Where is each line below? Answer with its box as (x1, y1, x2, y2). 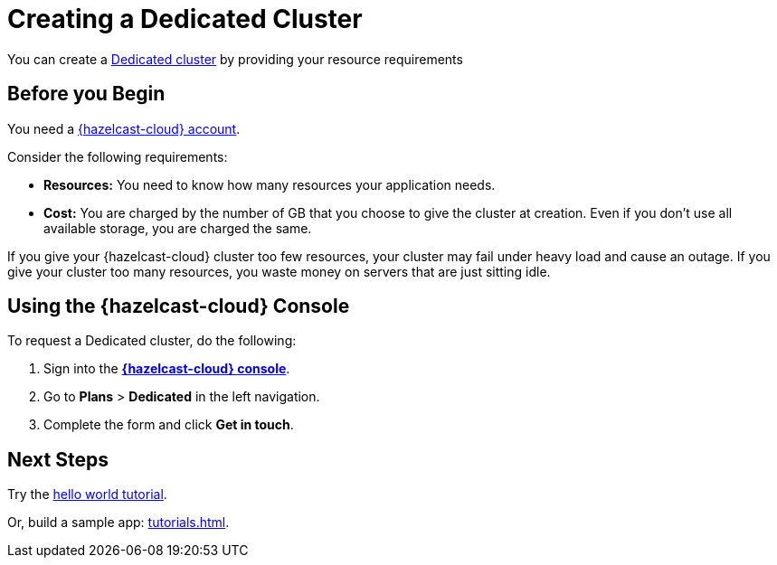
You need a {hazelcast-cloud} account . (7, 120, 241, 137)
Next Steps (7, 447, 109, 471)
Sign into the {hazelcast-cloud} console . (43, 361, 290, 377)
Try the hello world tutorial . (7, 486, 167, 503)
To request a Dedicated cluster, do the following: (7, 333, 297, 349)
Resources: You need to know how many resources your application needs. (43, 176, 496, 193)
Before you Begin (7, 82, 166, 106)
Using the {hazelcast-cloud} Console (7, 295, 350, 318)
